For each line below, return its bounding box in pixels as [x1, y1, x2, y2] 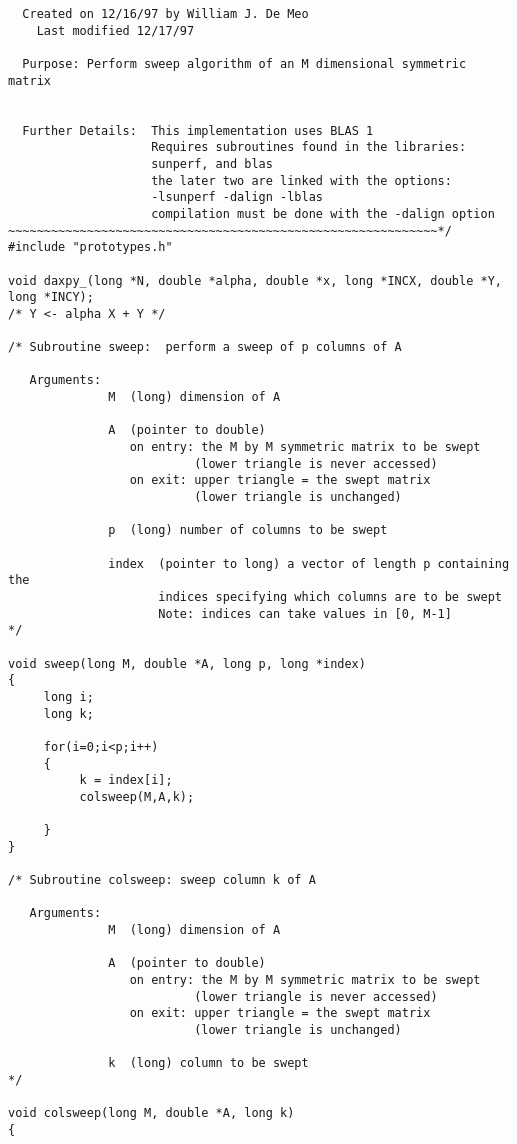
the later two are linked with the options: [151, 173, 452, 188]
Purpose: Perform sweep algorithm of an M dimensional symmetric [22, 56, 467, 71]
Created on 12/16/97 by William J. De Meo [22, 7, 309, 21]
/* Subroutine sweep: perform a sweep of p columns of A [8, 340, 402, 355]
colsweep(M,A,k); [79, 789, 195, 804]
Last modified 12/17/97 [36, 23, 195, 38]
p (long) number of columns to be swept [108, 523, 388, 538]
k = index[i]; [79, 773, 173, 788]
